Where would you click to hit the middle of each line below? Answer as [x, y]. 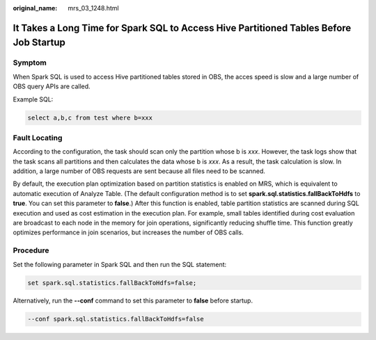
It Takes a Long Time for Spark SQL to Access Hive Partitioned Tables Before [182, 28]
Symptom [30, 63]
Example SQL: [33, 99]
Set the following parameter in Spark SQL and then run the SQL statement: [120, 264]
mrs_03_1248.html [93, 8]
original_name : [35, 8]
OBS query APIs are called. [52, 86]
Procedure [31, 250]
